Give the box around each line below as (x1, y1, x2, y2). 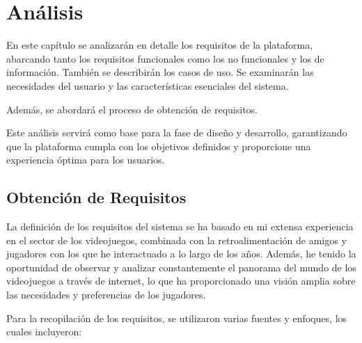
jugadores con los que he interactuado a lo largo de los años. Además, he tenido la (6, 246, 356, 261)
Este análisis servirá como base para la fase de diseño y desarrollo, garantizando (6, 125, 347, 140)
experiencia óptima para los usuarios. (6, 152, 165, 167)
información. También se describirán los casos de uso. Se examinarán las (6, 65, 314, 79)
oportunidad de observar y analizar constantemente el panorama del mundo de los (6, 260, 356, 274)
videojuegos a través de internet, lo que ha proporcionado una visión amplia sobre (6, 273, 356, 288)
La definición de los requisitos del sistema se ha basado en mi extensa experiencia (6, 219, 354, 234)
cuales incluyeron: (6, 324, 82, 339)
